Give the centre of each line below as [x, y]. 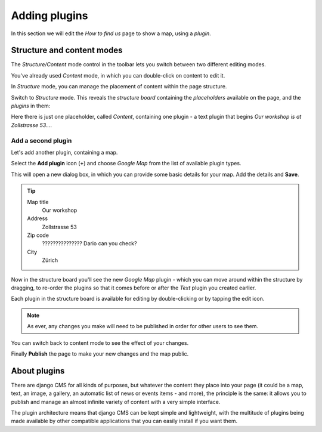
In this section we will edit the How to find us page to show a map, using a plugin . [111, 33]
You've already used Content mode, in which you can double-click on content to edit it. [118, 75]
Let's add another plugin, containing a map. [64, 152]
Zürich [50, 260]
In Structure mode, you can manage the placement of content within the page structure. [119, 87]
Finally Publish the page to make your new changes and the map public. [100, 354]
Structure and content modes [67, 50]
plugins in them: [31, 106]
